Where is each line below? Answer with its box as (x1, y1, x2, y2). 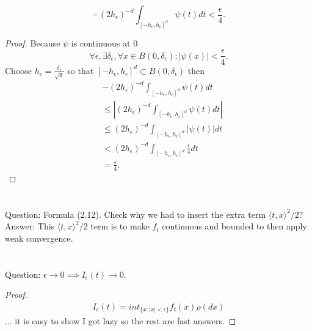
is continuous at (71, 36, 131, 49)
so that (67, 64, 94, 76)
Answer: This (5, 220, 55, 232)
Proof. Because (5, 36, 60, 49)
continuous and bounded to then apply (162, 220, 307, 232)
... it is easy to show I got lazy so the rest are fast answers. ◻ (5, 314, 236, 327)
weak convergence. (5, 231, 73, 244)
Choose (5, 64, 32, 76)
